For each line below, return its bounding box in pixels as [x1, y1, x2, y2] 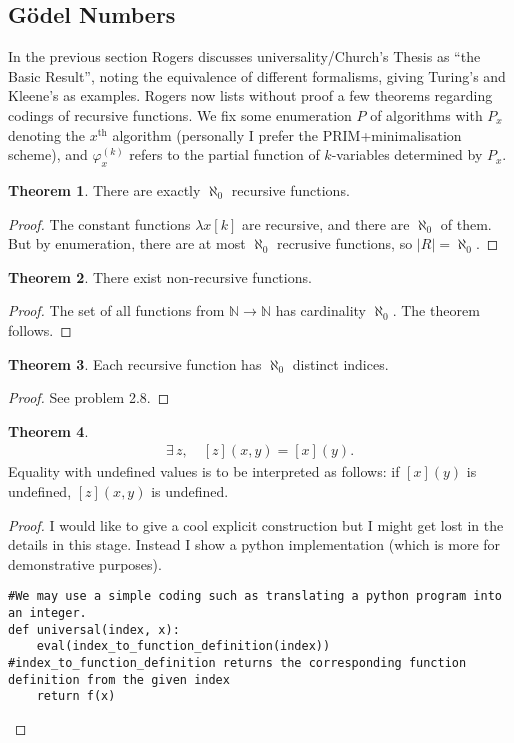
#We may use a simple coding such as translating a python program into [8, 589, 502, 604]
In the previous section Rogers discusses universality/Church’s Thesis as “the [8, 46, 481, 67]
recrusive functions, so [276, 233, 413, 254]
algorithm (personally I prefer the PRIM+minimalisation [112, 124, 462, 145]
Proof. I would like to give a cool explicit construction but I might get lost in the [8, 514, 504, 535]
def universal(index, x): [8, 622, 180, 637]
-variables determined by [331, 144, 483, 165]
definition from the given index [8, 672, 230, 687]
